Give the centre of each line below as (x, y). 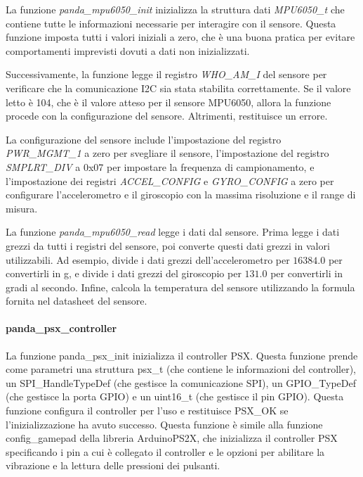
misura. (22, 208)
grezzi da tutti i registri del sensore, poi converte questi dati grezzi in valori (168, 245)
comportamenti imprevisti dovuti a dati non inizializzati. (128, 50)
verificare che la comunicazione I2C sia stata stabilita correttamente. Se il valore (178, 88)
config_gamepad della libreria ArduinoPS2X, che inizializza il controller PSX (172, 438)
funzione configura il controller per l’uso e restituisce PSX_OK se (147, 411)
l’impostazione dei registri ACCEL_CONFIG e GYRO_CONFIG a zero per (170, 180)
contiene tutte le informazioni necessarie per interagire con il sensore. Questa (171, 23)
